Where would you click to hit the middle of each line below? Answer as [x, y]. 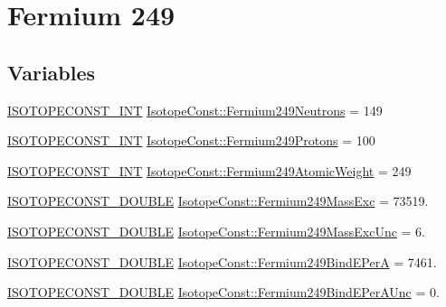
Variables [52, 72]
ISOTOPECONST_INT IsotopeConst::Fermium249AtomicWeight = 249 [209, 170]
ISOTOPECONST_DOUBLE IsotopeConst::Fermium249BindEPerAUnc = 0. [223, 292]
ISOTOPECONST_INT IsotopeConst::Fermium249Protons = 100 [191, 140]
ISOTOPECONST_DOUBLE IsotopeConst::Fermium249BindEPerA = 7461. [222, 261]
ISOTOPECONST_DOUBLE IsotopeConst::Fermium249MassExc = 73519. [218, 201]
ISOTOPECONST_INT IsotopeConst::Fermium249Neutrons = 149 [195, 110]
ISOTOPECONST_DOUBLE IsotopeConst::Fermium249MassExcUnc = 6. [217, 231]
